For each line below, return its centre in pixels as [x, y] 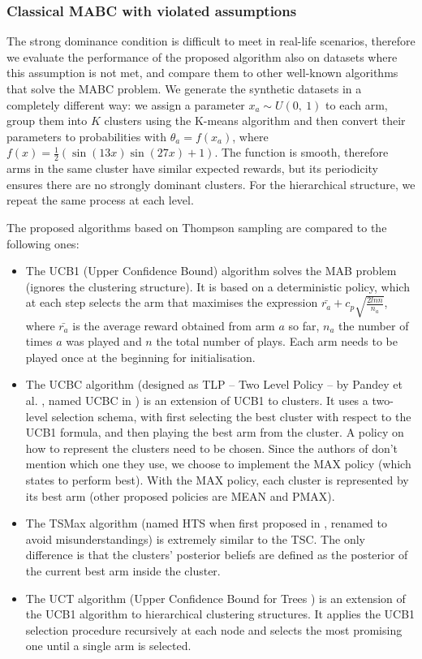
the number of [374, 325]
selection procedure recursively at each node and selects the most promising [214, 629]
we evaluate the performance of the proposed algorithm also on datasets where [202, 56]
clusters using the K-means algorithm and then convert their [255, 121]
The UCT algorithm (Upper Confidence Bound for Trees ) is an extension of [215, 598]
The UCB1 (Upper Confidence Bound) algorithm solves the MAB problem [211, 271]
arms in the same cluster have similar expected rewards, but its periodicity [192, 168]
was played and [104, 341]
